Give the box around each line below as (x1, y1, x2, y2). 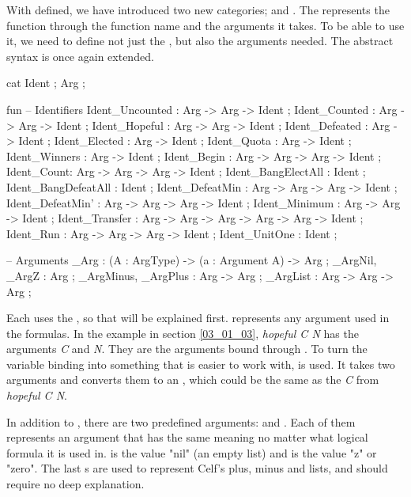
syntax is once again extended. (6, 47, 154, 64)
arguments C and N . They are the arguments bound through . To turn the (6, 340, 368, 357)
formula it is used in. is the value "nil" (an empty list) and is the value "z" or (6, 444, 377, 461)
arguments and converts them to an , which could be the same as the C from (6, 371, 379, 388)
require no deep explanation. (6, 476, 145, 492)
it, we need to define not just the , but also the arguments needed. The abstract (6, 32, 394, 49)
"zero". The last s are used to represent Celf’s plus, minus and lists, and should (6, 460, 388, 476)
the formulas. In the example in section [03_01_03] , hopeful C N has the (6, 324, 359, 341)
